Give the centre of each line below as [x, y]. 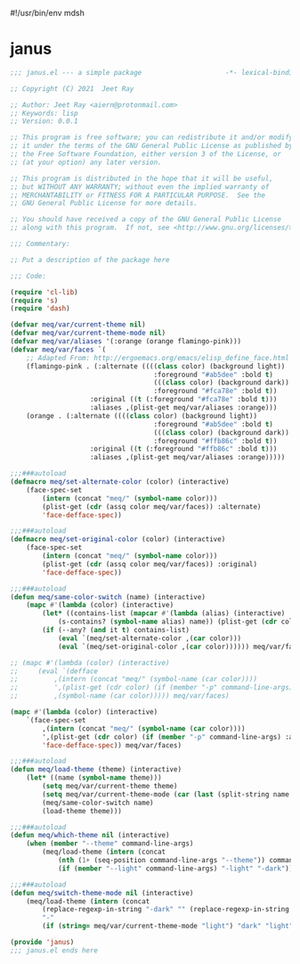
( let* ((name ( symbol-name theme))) [94, 778]
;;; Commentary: [40, 244]
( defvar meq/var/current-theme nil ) [78, 325]
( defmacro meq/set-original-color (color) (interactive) [118, 540]
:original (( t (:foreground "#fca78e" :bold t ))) [183, 400]
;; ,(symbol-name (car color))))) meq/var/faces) [120, 696]
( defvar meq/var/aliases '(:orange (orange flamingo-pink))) [126, 342]
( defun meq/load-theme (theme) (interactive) [96, 770]
